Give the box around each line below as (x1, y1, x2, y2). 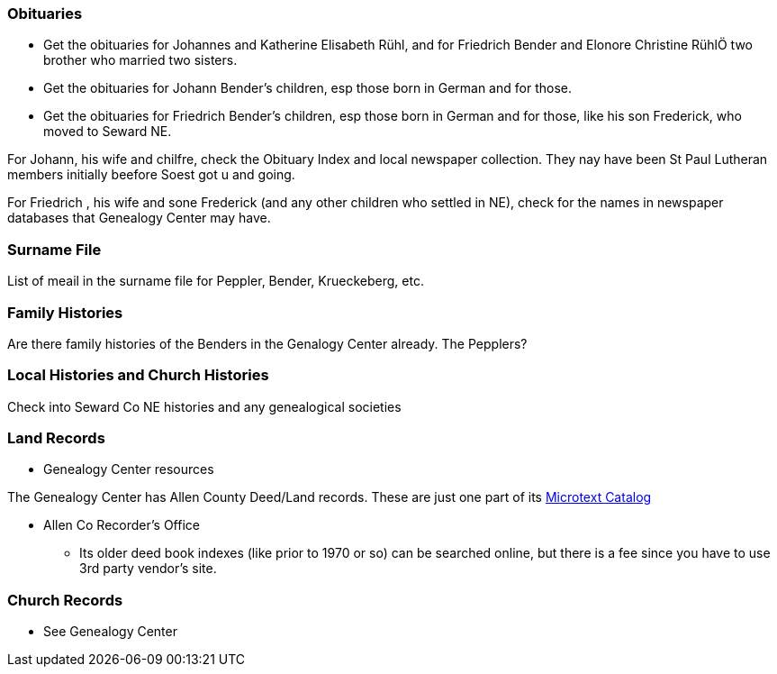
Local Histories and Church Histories (7, 366, 269, 385)
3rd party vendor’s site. (79, 560, 217, 577)
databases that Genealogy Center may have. (7, 210, 271, 226)
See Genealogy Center (43, 624, 177, 640)
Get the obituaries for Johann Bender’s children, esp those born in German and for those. (43, 80, 572, 96)
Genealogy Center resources (43, 461, 214, 478)
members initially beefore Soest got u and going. (7, 167, 295, 183)
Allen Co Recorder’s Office (43, 517, 200, 533)
